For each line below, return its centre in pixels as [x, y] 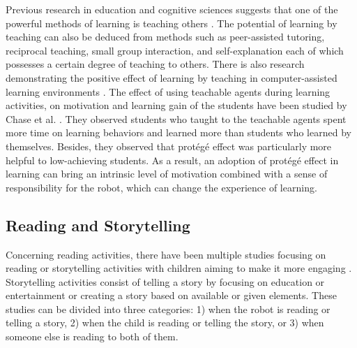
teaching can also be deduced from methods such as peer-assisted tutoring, [165, 37]
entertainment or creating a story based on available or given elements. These [171, 295]
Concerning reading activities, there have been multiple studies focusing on [166, 254]
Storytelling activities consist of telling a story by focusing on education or [165, 281]
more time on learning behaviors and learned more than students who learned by [178, 132]
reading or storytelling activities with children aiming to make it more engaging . [179, 268]
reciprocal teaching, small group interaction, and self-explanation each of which [175, 50]
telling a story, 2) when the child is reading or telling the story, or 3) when [165, 322]
